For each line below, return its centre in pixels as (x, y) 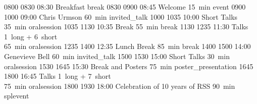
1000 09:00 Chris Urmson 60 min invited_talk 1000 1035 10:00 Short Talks (121, 16)
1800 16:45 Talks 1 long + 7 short (58, 76)
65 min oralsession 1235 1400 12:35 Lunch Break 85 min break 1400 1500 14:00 (127, 46)
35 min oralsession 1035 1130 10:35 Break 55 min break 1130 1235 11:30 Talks (126, 27)
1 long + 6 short (31, 36)
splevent (17, 96)
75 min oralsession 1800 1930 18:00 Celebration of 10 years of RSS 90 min (120, 86)
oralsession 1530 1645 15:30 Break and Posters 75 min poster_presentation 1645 (129, 66)
